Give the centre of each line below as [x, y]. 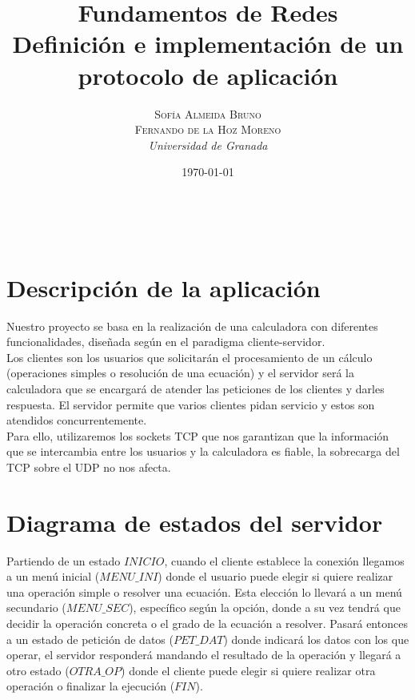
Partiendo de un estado [64, 560]
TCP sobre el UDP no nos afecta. [89, 467]
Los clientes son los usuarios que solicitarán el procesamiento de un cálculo [190, 357]
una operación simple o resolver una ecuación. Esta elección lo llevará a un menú [204, 591]
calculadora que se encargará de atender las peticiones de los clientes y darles [196, 388]
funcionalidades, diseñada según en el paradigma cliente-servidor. [166, 342]
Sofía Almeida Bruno [208, 113]
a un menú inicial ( [53, 576]
